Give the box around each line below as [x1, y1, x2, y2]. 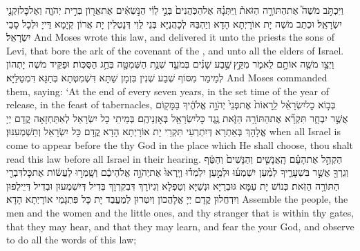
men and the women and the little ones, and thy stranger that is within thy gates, [6, 205, 354, 219]
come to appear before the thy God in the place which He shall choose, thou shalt [6, 137, 354, 152]
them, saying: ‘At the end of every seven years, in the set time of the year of [6, 83, 330, 98]
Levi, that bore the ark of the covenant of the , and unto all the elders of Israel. [6, 43, 344, 57]
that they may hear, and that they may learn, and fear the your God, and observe [6, 219, 354, 233]
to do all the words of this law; [6, 232, 137, 247]
